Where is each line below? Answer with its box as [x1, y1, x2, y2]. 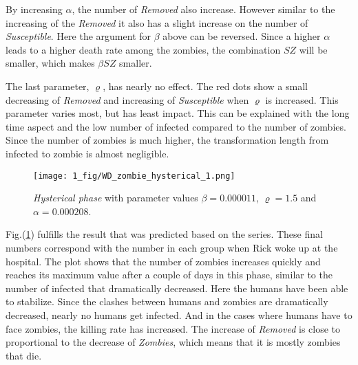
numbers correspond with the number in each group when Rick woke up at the [6, 240, 338, 254]
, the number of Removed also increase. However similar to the [72, 2, 335, 16]
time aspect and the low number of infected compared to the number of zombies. [6, 119, 346, 133]
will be [299, 42, 328, 56]
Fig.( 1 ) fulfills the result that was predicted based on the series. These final [6, 227, 323, 241]
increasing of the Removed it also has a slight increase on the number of [6, 15, 308, 30]
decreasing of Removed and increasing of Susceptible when [6, 92, 249, 107]
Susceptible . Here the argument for [6, 29, 151, 43]
